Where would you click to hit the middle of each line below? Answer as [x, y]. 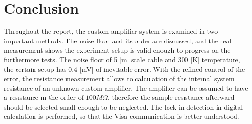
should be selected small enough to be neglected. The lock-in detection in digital [124, 106]
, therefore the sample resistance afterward [171, 97]
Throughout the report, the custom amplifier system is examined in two [111, 31]
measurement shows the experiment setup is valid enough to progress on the [117, 50]
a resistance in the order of [44, 97]
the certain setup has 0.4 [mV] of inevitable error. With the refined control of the [125, 69]
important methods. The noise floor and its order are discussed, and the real [118, 40]
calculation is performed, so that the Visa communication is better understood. [122, 116]
